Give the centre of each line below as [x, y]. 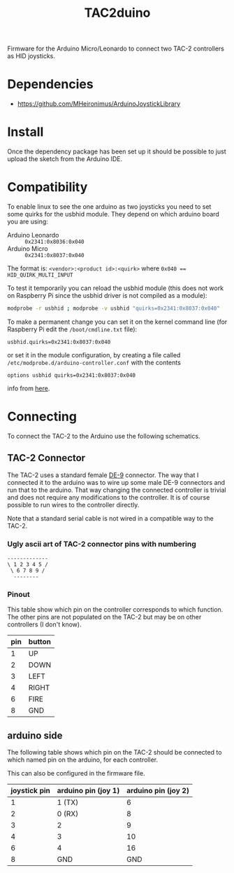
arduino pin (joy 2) [158, 791]
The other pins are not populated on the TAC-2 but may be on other [104, 617]
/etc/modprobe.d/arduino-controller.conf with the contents [94, 362]
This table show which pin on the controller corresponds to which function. [115, 610]
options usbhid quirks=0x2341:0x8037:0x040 [72, 375]
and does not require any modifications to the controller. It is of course [109, 497]
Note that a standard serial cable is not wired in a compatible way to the [111, 518]
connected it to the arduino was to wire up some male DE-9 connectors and [116, 482]
